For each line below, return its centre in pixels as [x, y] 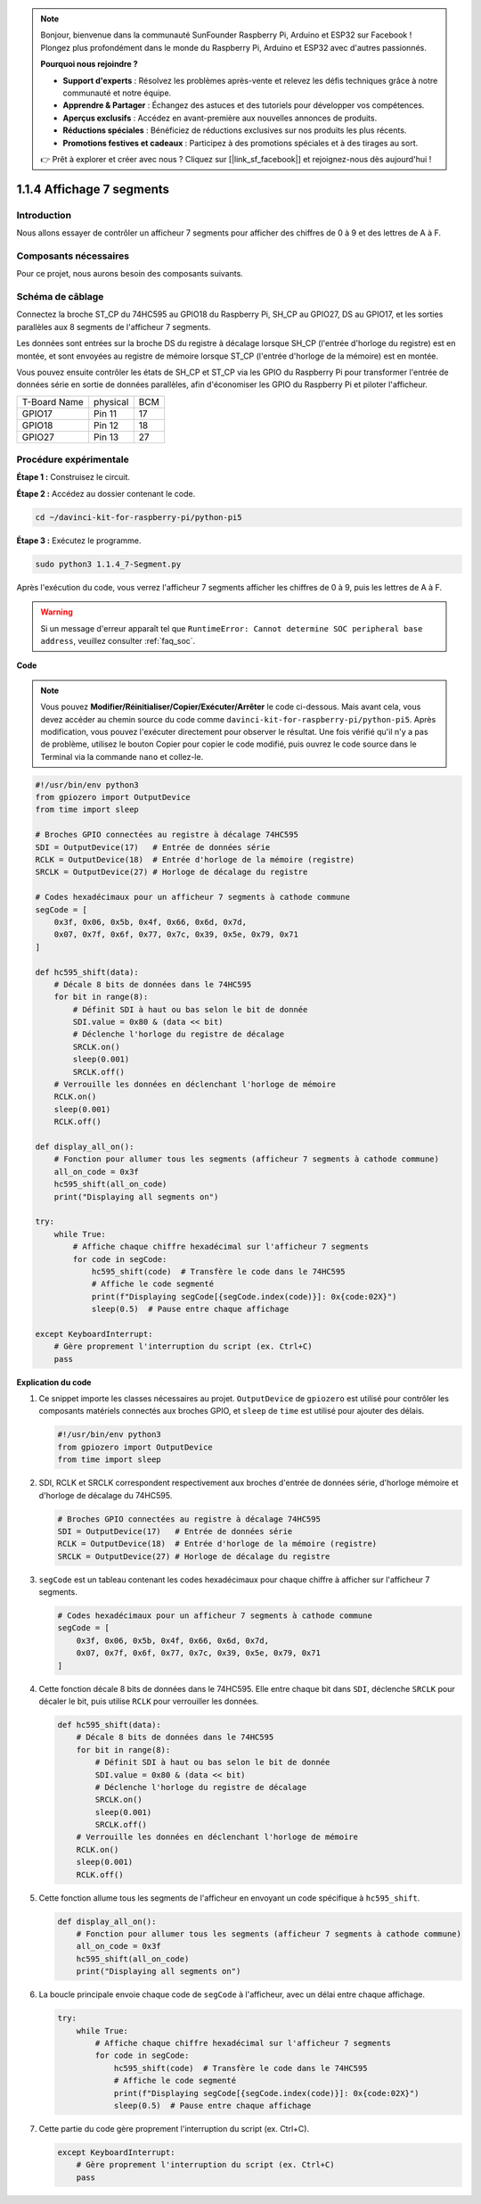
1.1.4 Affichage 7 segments [93, 189]
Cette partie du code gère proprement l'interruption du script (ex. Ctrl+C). [174, 2128]
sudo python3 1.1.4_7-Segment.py [108, 564]
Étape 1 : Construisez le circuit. [73, 477]
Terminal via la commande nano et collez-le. [122, 756]
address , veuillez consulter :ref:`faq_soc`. [118, 640]
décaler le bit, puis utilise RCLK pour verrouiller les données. [149, 1701]
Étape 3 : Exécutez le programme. [79, 541]
